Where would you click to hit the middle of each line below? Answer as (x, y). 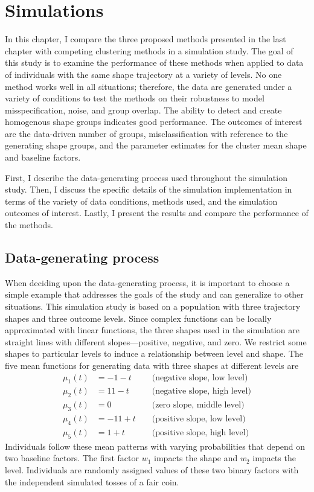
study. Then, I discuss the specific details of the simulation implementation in (149, 189)
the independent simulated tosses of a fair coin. (92, 481)
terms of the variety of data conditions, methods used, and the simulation (141, 201)
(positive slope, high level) (200, 433)
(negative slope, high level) (201, 391)
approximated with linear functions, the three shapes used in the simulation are (152, 330)
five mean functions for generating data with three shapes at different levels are (152, 365)
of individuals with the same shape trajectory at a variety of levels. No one (143, 74)
